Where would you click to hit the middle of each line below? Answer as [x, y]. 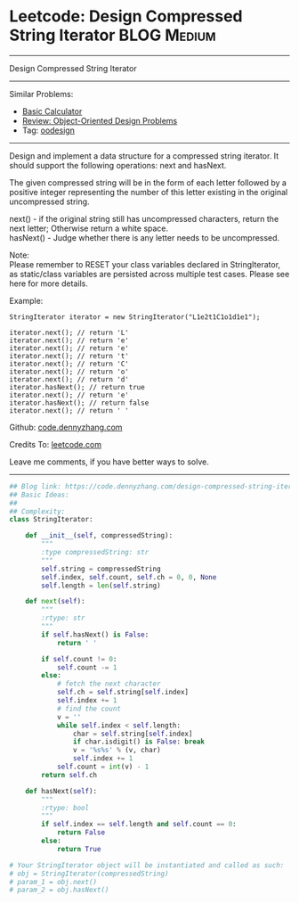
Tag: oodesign [48, 130]
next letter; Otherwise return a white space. [89, 228]
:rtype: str [64, 618]
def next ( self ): [56, 602]
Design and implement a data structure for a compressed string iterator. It [144, 156]
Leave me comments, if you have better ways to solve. [109, 462]
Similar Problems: [41, 94]
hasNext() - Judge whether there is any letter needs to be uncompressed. [145, 237]
